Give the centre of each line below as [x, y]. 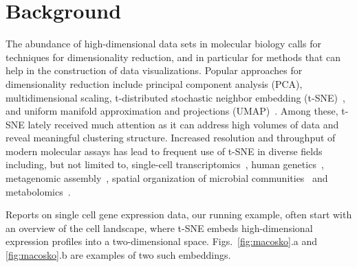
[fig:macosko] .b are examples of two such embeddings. [118, 255]
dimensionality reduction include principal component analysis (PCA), [154, 83]
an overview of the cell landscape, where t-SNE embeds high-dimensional [159, 228]
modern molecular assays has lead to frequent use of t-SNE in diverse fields [164, 151]
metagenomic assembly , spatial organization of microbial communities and [167, 178]
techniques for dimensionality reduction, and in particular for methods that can [173, 57]
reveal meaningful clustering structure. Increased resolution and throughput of [171, 138]
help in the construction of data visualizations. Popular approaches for [154, 70]
